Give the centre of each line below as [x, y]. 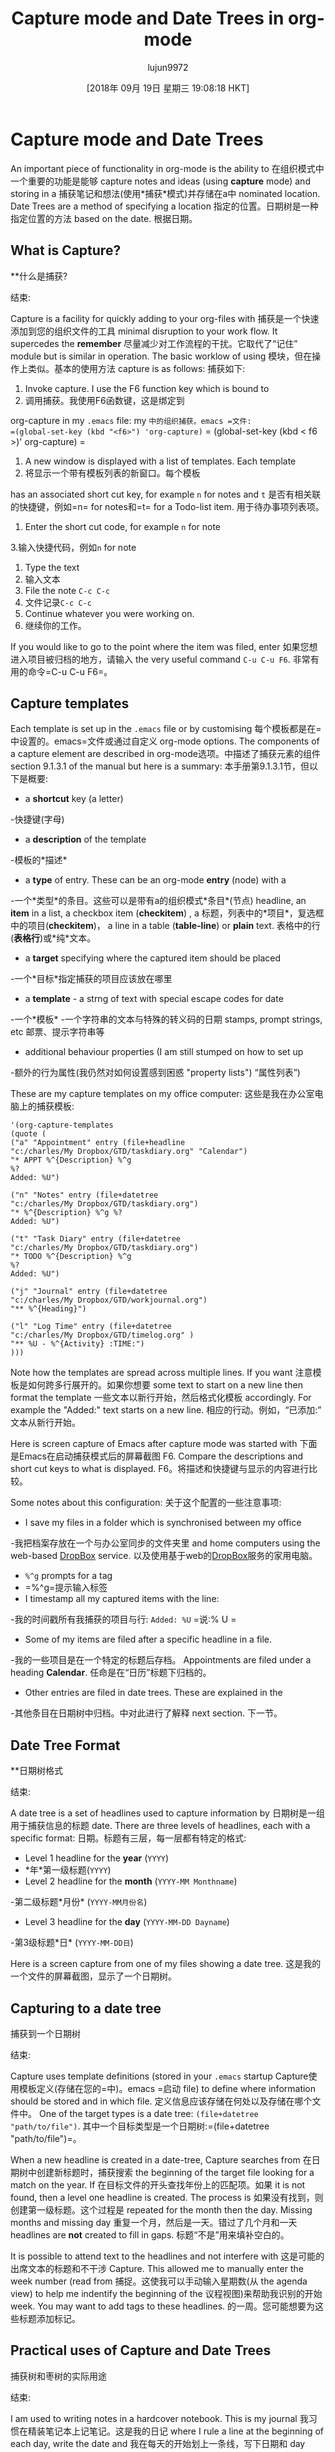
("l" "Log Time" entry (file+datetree [91, 1327]
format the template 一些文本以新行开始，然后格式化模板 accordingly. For [161, 1398]
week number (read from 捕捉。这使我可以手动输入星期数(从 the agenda [159, 2281]
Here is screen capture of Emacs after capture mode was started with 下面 [164, 1444]
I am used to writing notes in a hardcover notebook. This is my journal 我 [159, 2418]
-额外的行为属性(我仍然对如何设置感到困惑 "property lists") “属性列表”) [155, 1073]
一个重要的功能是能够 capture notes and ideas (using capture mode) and [160, 181]
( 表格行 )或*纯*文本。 [53, 938]
